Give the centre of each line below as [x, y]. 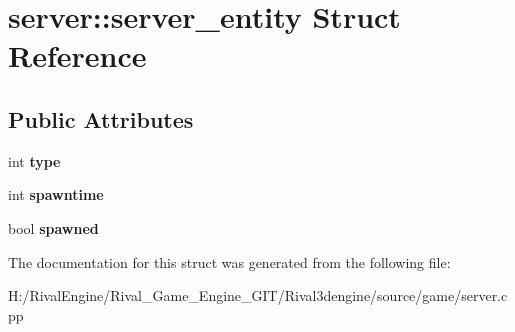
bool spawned [53, 227]
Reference [77, 55]
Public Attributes [101, 118]
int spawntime [56, 194]
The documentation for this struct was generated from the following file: [229, 261]
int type [34, 160]
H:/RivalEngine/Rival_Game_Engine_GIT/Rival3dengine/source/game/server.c [258, 295]
